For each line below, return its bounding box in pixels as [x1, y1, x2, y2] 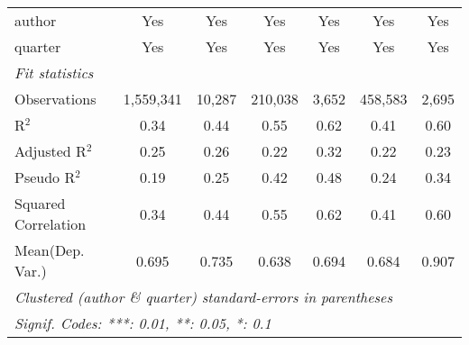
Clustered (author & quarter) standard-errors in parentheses [14, 286, 392, 307]
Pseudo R [14, 167, 76, 187]
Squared [14, 193, 66, 213]
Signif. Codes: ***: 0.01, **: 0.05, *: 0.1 [14, 313, 271, 333]
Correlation [14, 213, 87, 234]
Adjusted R [14, 141, 87, 161]
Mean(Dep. [14, 240, 85, 260]
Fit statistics [14, 62, 94, 83]
